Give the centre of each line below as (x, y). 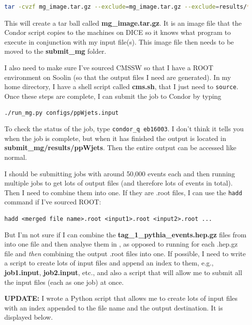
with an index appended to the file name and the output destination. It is (114, 307)
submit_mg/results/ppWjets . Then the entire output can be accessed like (120, 147)
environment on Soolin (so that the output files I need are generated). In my (118, 77)
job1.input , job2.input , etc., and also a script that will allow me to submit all (123, 272)
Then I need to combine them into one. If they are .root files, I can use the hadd (123, 192)
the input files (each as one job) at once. (64, 282)
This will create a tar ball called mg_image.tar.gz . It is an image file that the (123, 23)
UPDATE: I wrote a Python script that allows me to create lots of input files (121, 298)
